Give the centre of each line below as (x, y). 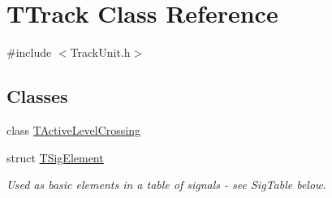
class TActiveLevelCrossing (74, 129)
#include (29, 52)
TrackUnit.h (100, 52)
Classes (37, 96)
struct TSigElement (55, 157)
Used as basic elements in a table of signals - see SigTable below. (166, 185)
